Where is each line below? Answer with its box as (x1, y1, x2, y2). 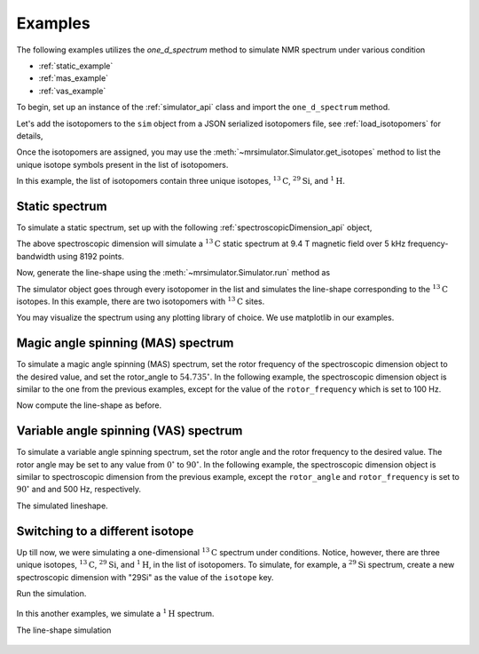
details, (16, 130, 43, 141)
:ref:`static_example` (38, 60, 114, 71)
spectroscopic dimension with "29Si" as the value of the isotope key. (16, 571, 274, 582)
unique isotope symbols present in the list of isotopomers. (16, 159, 229, 170)
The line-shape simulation (16, 625, 112, 635)
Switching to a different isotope (16, 523, 194, 538)
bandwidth (16, 251, 56, 261)
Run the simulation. (16, 587, 87, 599)
